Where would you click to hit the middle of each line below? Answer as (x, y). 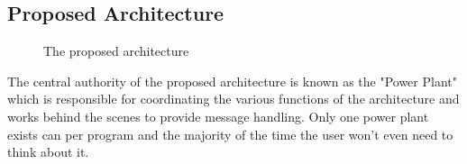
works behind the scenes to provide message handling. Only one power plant (218, 116)
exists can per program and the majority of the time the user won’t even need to (230, 134)
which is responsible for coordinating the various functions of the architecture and (233, 99)
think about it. (48, 152)
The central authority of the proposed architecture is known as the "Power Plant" (232, 81)
